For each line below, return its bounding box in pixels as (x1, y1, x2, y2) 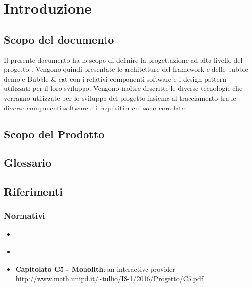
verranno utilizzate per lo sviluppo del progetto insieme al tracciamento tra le (4, 92, 236, 103)
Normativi (4, 209, 45, 221)
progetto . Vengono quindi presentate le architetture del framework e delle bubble (4, 64, 248, 74)
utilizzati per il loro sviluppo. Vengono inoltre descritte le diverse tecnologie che (4, 83, 243, 93)
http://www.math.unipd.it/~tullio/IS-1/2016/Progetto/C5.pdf (15, 273, 203, 284)
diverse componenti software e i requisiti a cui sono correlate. (4, 102, 187, 112)
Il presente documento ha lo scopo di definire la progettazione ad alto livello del (4, 54, 243, 65)
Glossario (4, 155, 52, 170)
